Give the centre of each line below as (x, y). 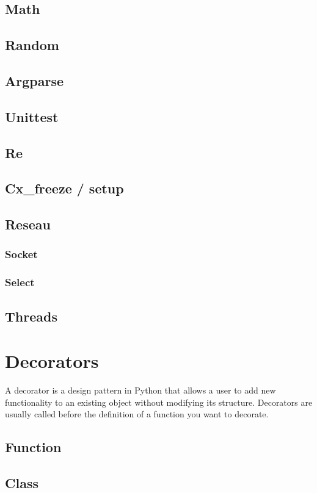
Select (20, 282)
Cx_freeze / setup (64, 188)
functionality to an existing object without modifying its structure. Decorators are (159, 402)
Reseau (28, 224)
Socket (21, 254)
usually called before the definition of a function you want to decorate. (137, 414)
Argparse (34, 80)
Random (32, 45)
